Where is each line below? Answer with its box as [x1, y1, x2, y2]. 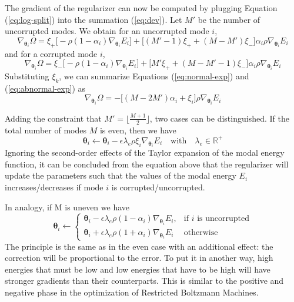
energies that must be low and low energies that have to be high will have [5, 263, 270, 275]
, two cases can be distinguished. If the [149, 112, 289, 124]
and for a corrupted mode [5, 47, 98, 59]
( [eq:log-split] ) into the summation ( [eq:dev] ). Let [5, 13, 182, 25]
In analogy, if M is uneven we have [5, 200, 130, 213]
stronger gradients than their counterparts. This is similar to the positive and [5, 274, 284, 287]
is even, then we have [99, 123, 176, 136]
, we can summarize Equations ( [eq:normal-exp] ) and [59, 69, 249, 82]
